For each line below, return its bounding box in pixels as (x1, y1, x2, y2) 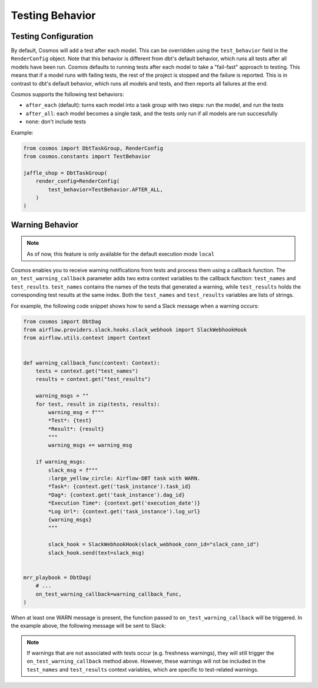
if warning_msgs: (35, 458, 86, 466)
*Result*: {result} (48, 425, 104, 432)
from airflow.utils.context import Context (23, 335, 151, 342)
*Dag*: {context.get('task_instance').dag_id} (48, 492, 185, 498)
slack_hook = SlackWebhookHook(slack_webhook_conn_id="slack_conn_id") (48, 541, 260, 548)
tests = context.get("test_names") (35, 368, 138, 374)
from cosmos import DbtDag (23, 318, 101, 325)
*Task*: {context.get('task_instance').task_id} (48, 483, 191, 490)
